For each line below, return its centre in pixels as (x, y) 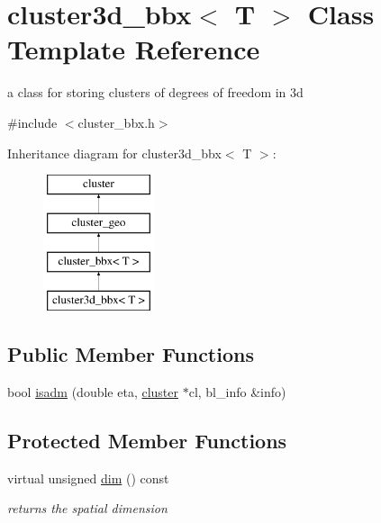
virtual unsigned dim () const (88, 478)
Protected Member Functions (147, 441)
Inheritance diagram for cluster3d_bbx (114, 153)
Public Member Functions (131, 354)
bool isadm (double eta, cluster (93, 392)
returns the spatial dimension (87, 508)
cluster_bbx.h (116, 122)
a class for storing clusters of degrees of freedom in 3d (155, 92)
